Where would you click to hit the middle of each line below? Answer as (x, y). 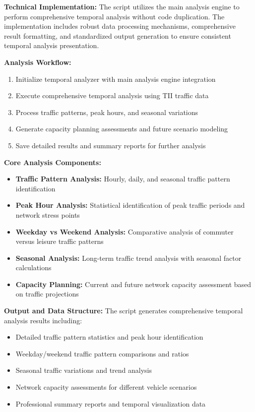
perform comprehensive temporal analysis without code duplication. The (114, 16)
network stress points (48, 214)
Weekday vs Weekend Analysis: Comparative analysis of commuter (125, 231)
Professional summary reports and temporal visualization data (111, 403)
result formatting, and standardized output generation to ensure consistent (118, 35)
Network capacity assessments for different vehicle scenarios (106, 387)
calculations (33, 267)
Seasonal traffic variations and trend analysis (84, 370)
